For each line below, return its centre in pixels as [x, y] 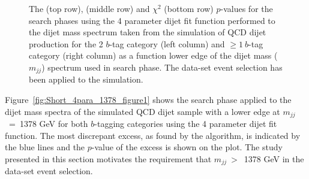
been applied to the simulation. [86, 79]
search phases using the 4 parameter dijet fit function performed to [152, 20]
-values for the [247, 8]
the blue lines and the [45, 147]
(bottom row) [189, 8]
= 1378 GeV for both [48, 124]
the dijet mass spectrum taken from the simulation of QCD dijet [148, 32]
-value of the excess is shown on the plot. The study [187, 147]
